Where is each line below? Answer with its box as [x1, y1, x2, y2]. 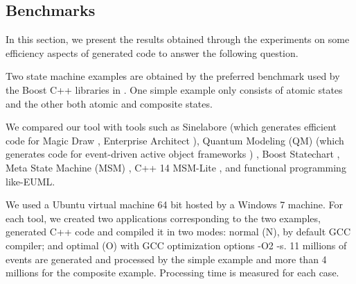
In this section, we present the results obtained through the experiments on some [6, 32, 350, 47]
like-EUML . [6, 174, 55, 188]
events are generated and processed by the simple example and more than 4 [6, 251, 327, 266]
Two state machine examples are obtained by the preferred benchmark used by [6, 69, 340, 83]
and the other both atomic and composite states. [6, 96, 213, 110]
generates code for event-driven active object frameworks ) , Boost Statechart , [6, 147, 340, 161]
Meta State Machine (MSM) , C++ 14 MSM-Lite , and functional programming [6, 160, 346, 174]
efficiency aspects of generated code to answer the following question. [6, 45, 299, 60]
